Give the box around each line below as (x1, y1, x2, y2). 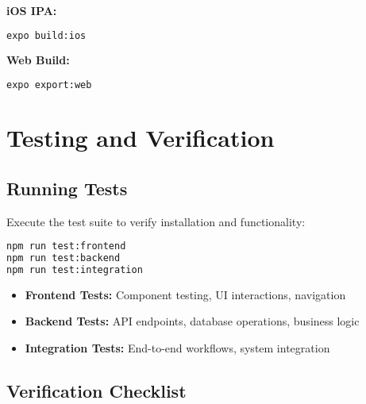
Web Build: (6, 52, 70, 68)
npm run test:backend (6, 252, 121, 264)
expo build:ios (6, 29, 87, 41)
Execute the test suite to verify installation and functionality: (6, 213, 306, 229)
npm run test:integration (6, 264, 143, 275)
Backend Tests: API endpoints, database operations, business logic (25, 313, 360, 329)
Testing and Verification (6, 121, 275, 154)
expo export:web (6, 79, 92, 91)
